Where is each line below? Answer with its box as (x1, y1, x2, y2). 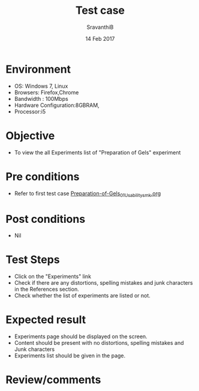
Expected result (5, 313, 86, 327)
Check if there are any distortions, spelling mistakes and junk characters (14, 279, 193, 286)
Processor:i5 (14, 108, 46, 115)
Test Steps (5, 253, 61, 267)
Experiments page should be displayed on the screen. (14, 333, 147, 340)
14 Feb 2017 (85, 35, 115, 42)
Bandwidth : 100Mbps (14, 95, 68, 102)
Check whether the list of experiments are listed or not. (14, 292, 151, 299)
